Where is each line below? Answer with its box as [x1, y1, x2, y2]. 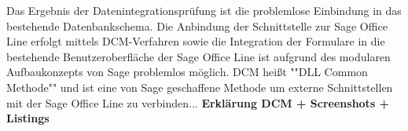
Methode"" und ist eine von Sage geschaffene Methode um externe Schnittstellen [6, 78, 393, 95]
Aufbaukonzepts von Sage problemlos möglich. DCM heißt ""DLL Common [6, 64, 368, 80]
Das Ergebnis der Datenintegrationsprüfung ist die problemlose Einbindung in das [6, 2, 402, 18]
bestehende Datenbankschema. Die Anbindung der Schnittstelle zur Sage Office [6, 17, 388, 34]
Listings [6, 110, 50, 126]
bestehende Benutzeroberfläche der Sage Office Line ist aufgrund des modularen [6, 48, 391, 64]
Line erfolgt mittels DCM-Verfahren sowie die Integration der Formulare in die [6, 33, 385, 49]
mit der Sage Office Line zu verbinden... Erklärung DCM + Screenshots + [6, 94, 390, 111]
